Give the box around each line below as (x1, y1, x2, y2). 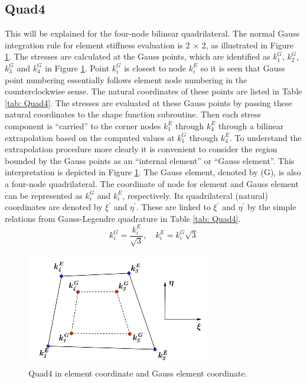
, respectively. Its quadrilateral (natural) (122, 189, 268, 201)
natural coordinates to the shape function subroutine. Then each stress (5, 108, 261, 120)
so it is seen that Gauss (200, 61, 285, 74)
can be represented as (5, 189, 83, 201)
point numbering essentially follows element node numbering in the (5, 73, 247, 86)
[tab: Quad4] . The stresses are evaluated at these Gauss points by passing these (5, 96, 292, 109)
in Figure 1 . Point (45, 61, 110, 74)
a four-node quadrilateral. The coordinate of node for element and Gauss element (5, 177, 299, 189)
